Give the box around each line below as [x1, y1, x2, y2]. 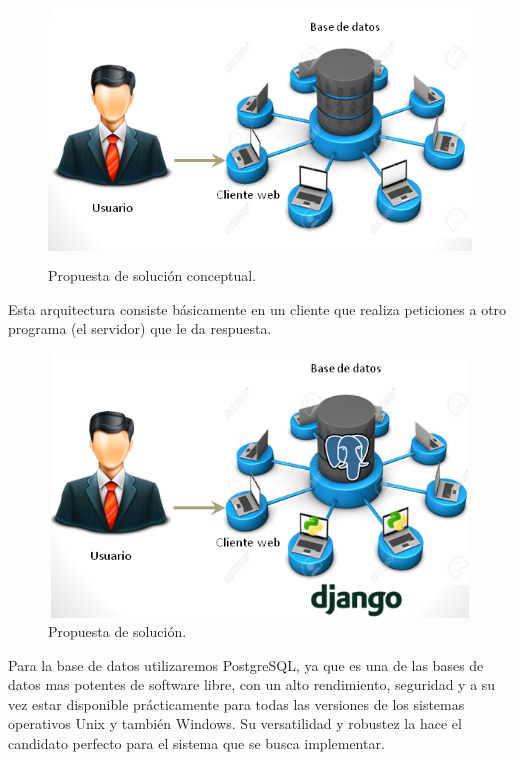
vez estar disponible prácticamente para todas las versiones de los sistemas [8, 693, 465, 714]
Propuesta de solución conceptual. [48, 265, 257, 286]
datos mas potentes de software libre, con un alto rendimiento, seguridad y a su [8, 674, 496, 695]
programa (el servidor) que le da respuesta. [8, 318, 272, 339]
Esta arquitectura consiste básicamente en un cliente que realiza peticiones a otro [8, 298, 507, 319]
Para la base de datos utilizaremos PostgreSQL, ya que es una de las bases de [8, 654, 484, 675]
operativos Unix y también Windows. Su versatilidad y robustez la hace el [8, 713, 462, 734]
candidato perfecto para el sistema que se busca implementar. [8, 733, 385, 754]
